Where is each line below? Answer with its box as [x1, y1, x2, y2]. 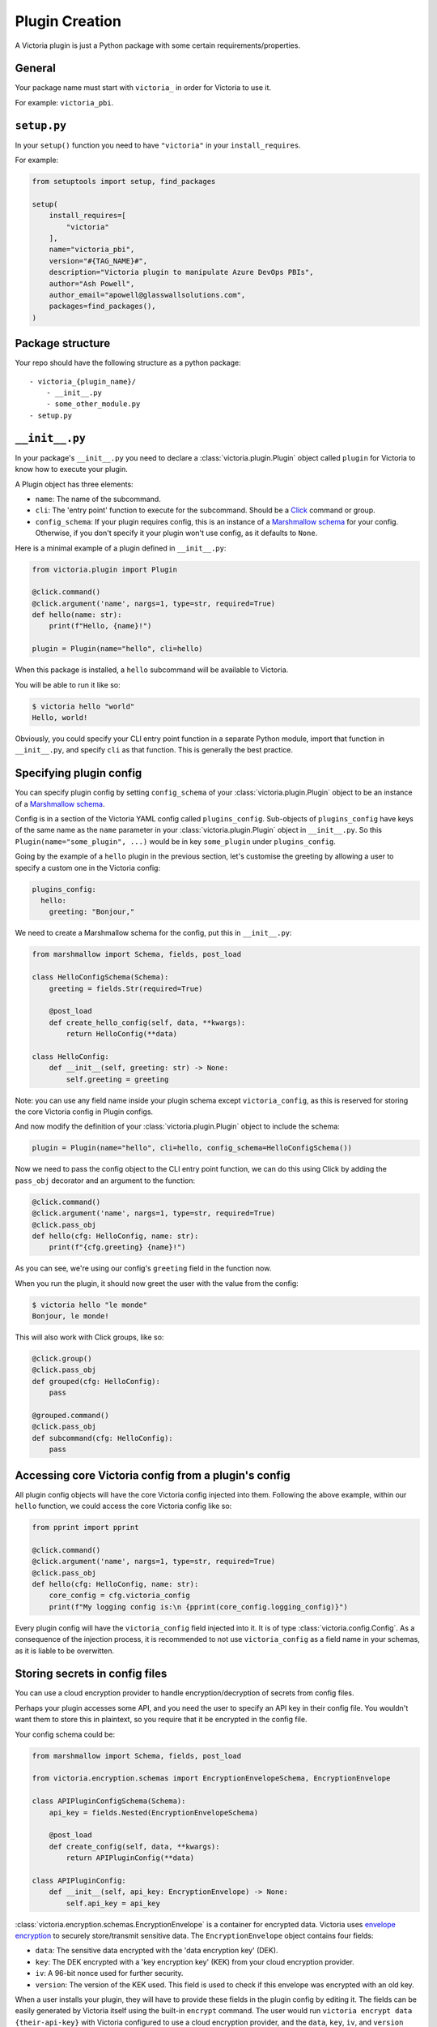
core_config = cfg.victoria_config [49, 1591, 190, 1601]
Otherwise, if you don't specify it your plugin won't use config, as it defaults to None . [35, 528, 318, 538]
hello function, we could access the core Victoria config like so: [15, 1501, 232, 1511]
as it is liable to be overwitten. [15, 1646, 115, 1656]
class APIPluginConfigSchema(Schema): [32, 1797, 186, 1806]
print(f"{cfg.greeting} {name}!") [49, 1243, 186, 1252]
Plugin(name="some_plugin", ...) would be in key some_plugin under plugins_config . [15, 836, 336, 846]
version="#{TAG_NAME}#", [49, 256, 148, 265]
